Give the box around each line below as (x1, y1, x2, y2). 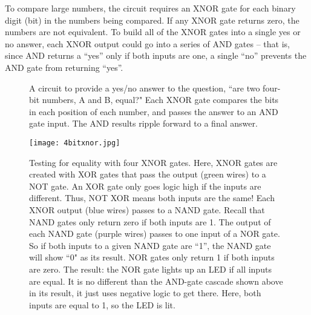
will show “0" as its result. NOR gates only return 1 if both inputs (29, 251, 275, 264)
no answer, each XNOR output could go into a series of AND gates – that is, (5, 37, 290, 50)
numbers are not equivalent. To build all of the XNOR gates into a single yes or (5, 25, 301, 38)
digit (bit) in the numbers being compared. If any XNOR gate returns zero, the (5, 13, 300, 26)
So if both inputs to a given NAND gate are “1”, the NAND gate (29, 239, 271, 251)
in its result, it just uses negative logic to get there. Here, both (29, 287, 261, 299)
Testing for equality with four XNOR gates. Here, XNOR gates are (29, 156, 278, 168)
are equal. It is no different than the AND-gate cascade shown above (29, 274, 283, 287)
